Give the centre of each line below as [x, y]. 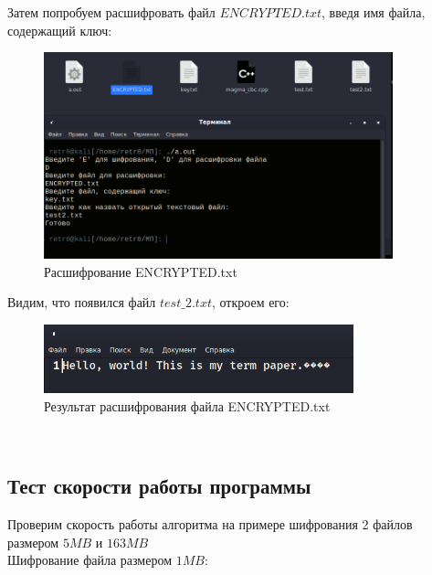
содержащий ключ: [60, 30]
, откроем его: [250, 302]
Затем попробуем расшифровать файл [111, 12]
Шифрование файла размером [90, 560]
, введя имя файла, [374, 12]
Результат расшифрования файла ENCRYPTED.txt [187, 405]
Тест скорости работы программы [159, 486]
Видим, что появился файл [82, 302]
